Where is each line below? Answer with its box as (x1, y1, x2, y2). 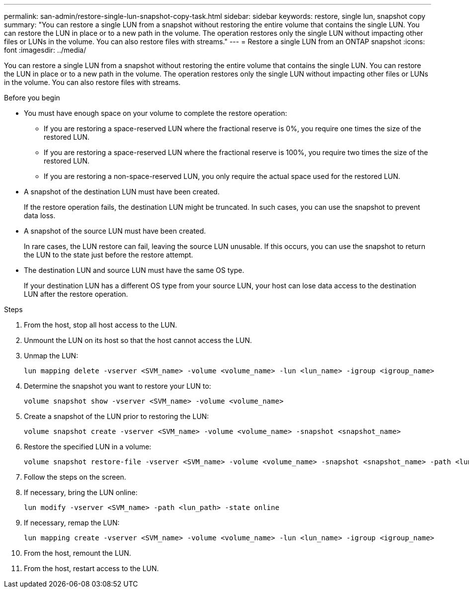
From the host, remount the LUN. (24, 549, 131, 557)
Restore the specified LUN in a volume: (24, 442, 152, 451)
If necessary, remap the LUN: (24, 518, 120, 527)
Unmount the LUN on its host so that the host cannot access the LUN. (24, 336, 252, 344)
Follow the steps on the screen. (24, 473, 126, 481)
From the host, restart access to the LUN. (24, 564, 159, 573)
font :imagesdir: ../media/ (4, 46, 86, 54)
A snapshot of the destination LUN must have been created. (24, 187, 220, 196)
